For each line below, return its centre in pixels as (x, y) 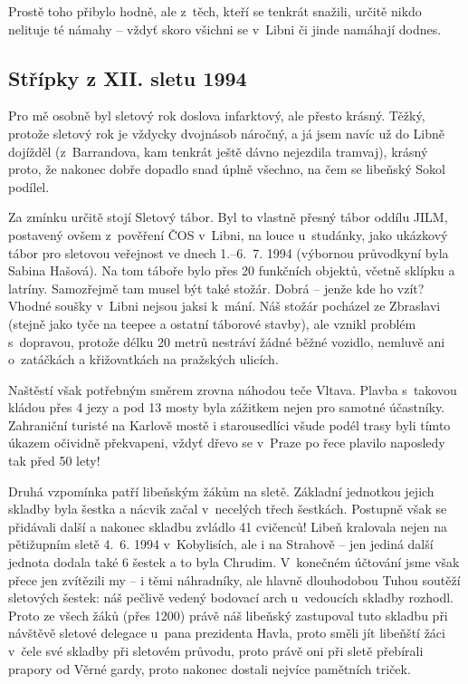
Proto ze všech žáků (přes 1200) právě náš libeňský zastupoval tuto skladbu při (228, 615)
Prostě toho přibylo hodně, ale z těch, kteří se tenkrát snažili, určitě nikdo (215, 11)
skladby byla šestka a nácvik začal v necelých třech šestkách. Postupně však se (228, 509)
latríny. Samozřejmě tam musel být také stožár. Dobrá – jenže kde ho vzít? (216, 288)
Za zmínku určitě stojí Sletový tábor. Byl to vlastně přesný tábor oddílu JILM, (228, 217)
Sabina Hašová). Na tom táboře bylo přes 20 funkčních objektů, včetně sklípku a (232, 270)
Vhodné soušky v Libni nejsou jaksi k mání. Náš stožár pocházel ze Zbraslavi (224, 306)
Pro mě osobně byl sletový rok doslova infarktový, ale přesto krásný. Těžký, (217, 116)
